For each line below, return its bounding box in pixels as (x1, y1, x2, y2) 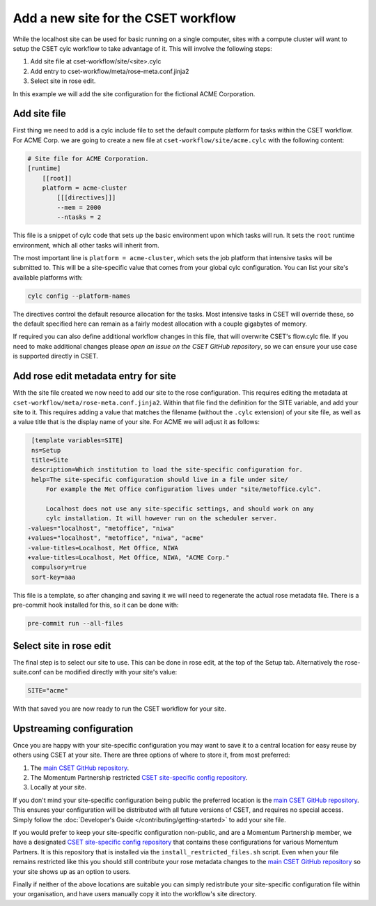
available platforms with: (13, 273, 84, 282)
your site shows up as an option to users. (13, 867, 132, 875)
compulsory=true (31, 564, 87, 571)
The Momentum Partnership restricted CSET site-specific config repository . (30, 773, 248, 782)
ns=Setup (31, 446, 61, 454)
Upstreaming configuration (13, 723, 134, 734)
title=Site (31, 456, 69, 464)
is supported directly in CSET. (13, 352, 99, 361)
